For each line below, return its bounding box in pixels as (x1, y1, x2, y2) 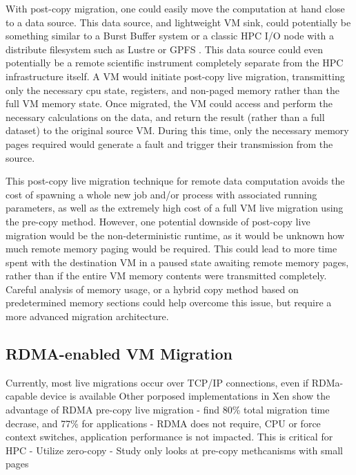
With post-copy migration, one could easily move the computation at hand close (6, 1, 345, 15)
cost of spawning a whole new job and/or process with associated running (6, 187, 317, 201)
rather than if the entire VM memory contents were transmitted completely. (6, 268, 327, 283)
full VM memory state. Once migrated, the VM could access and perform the (6, 96, 333, 111)
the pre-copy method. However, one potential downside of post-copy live (6, 214, 310, 228)
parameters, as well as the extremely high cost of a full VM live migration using (6, 201, 344, 215)
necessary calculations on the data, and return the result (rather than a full (6, 109, 325, 124)
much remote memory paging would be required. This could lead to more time (6, 241, 337, 256)
